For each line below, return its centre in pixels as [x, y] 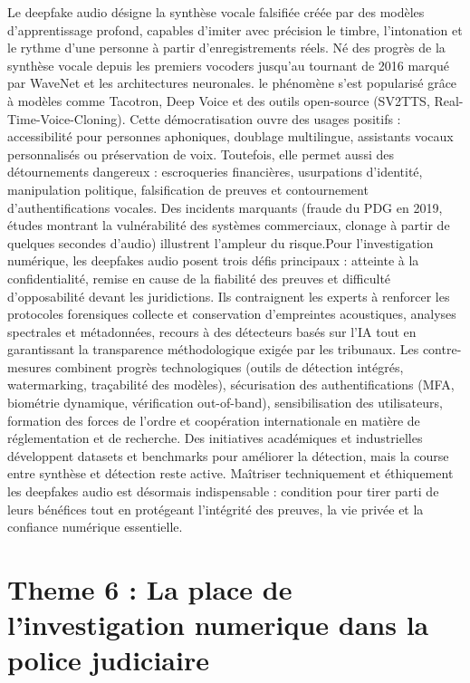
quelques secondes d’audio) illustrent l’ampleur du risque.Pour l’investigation [221, 242]
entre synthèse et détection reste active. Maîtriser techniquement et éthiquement [230, 473]
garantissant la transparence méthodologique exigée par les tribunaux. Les [213, 349]
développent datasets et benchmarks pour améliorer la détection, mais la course [228, 455]
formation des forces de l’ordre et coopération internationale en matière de [214, 420]
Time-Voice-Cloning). [67, 118]
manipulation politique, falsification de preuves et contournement [188, 189]
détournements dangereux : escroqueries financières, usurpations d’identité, [215, 172]
